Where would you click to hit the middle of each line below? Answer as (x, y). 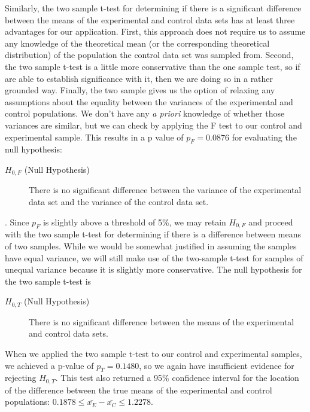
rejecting (21, 378)
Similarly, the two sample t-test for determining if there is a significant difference (153, 8)
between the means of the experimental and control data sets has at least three (150, 19)
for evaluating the (264, 137)
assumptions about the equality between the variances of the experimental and (149, 101)
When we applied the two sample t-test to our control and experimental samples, (154, 353)
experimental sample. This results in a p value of (94, 137)
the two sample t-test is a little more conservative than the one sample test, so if (153, 66)
